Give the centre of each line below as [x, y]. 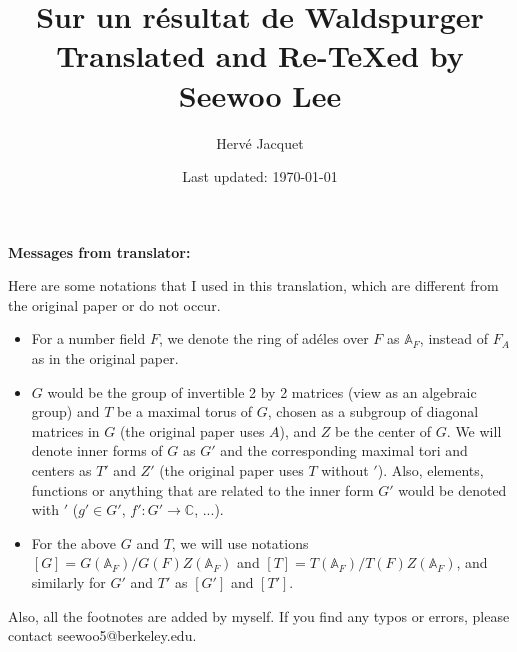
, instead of [453, 338]
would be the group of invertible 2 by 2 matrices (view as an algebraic [262, 391]
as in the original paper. [105, 358]
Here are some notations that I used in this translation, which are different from [253, 285]
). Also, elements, [430, 470]
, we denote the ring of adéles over [263, 338]
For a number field [88, 338]
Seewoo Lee [260, 94]
